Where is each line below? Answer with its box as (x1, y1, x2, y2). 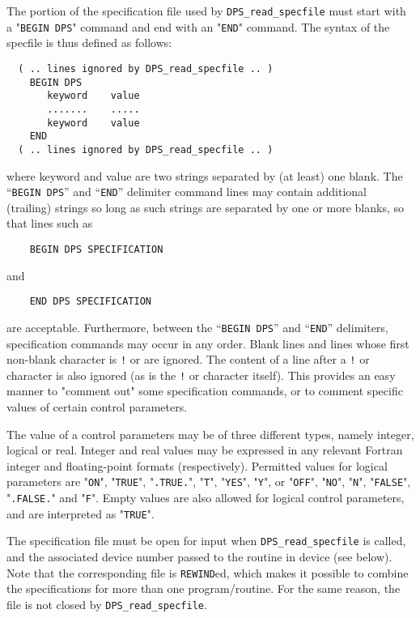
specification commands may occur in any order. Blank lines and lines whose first (6, 335, 409, 352)
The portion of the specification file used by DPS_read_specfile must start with (6, 2, 406, 19)
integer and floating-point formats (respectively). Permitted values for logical (6, 457, 388, 474)
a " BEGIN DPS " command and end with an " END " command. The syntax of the (6, 18, 390, 35)
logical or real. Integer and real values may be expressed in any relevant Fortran (6, 441, 403, 458)
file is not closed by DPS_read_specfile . (6, 595, 207, 612)
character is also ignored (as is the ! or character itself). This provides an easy (6, 366, 396, 383)
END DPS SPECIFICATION (29, 296, 151, 308)
